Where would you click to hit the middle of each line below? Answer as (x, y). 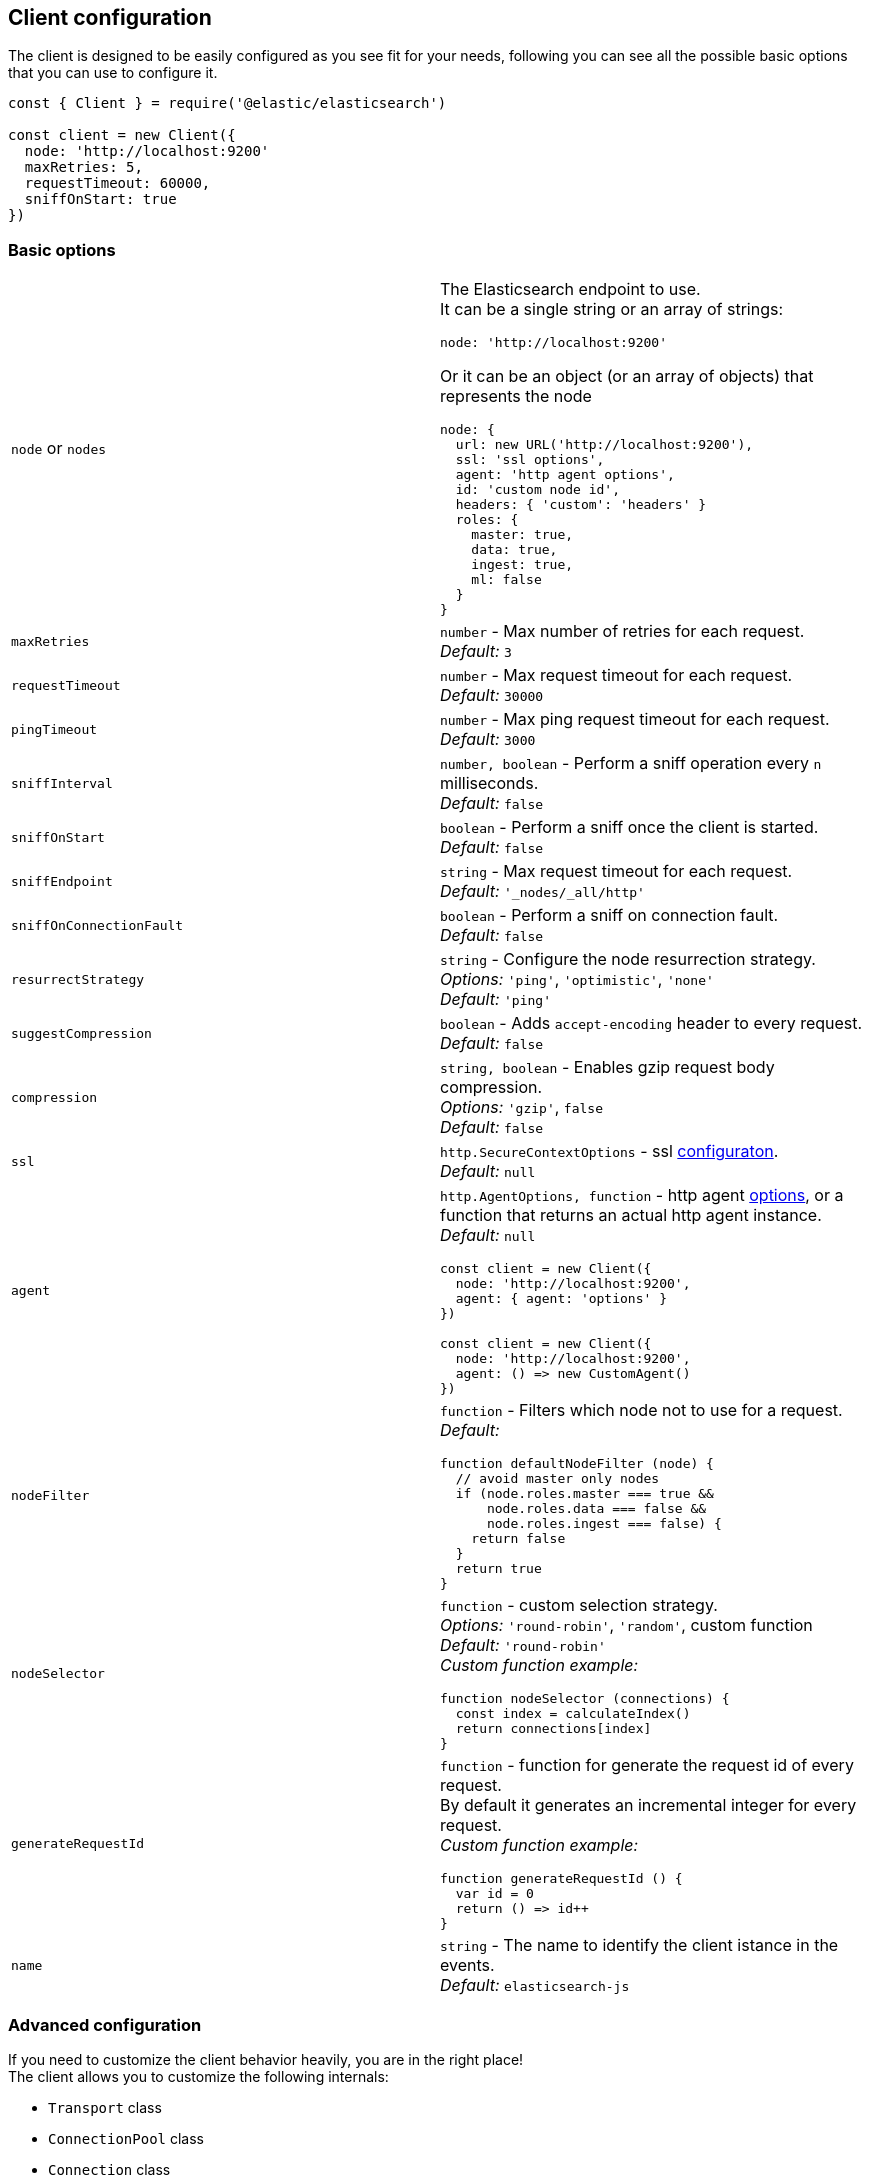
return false (518, 1539)
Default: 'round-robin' (523, 1645)
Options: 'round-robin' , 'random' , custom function (626, 1625)
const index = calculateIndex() (573, 1714)
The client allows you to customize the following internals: (198, 2076)
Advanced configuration (105, 2024)
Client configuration (110, 17)
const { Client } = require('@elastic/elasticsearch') (227, 103)
